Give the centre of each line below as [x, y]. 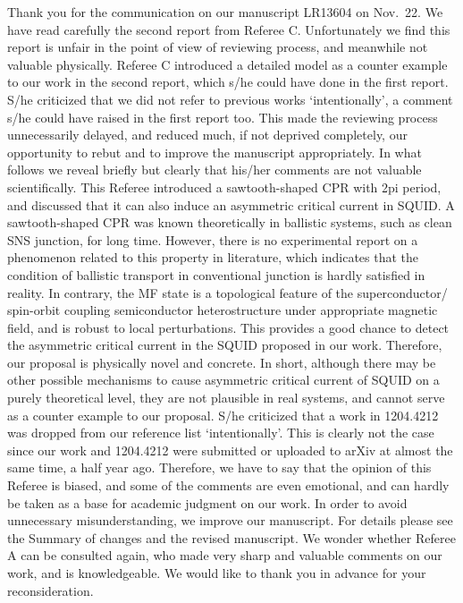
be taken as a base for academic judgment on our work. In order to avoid [207, 502]
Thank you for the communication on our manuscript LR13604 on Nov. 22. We [225, 12]
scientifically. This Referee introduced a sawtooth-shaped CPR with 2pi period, [224, 187]
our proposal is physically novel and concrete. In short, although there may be [222, 362]
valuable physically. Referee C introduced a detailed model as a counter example [227, 64]
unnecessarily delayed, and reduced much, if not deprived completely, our [207, 135]
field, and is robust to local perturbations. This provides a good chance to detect [228, 327]
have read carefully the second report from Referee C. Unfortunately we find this [229, 29]
